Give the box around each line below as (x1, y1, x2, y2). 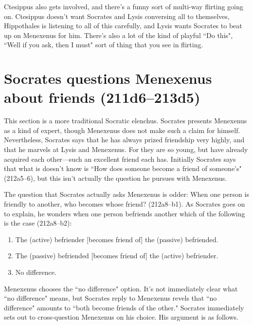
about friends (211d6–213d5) (4, 87, 200, 107)
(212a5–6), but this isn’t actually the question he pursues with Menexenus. (4, 172, 227, 183)
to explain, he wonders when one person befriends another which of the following (4, 208, 245, 218)
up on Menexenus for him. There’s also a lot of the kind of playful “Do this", (4, 30, 233, 40)
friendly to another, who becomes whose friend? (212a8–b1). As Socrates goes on (4, 199, 245, 209)
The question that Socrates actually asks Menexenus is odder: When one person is (4, 189, 249, 199)
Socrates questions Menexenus (4, 68, 212, 88)
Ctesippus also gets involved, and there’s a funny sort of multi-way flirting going (4, 1, 243, 11)
